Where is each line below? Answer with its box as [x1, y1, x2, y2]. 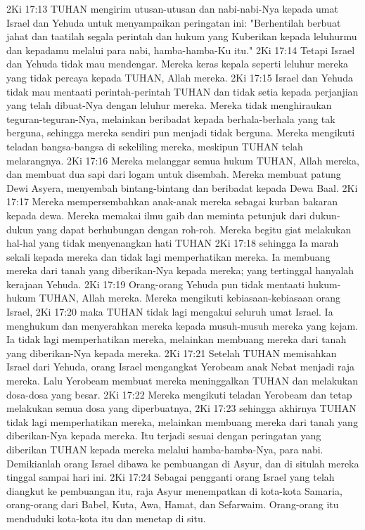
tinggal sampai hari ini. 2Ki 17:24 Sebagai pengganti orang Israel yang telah [6, 470, 335, 484]
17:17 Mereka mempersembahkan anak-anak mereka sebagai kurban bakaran [6, 194, 338, 209]
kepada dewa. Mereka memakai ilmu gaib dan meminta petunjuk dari [6, 207, 307, 222]
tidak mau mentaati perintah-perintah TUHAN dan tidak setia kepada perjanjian [6, 84, 359, 98]
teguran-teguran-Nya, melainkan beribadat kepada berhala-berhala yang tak [6, 111, 335, 126]
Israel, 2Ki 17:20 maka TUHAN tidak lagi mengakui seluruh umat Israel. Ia [6, 304, 333, 319]
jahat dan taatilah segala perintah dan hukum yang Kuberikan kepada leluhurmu [6, 29, 357, 44]
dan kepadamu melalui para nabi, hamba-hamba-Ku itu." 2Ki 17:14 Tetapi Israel [6, 42, 355, 57]
